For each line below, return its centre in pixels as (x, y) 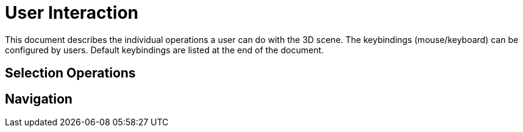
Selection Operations (70, 73)
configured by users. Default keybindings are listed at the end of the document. (165, 50)
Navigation (39, 99)
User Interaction (72, 13)
